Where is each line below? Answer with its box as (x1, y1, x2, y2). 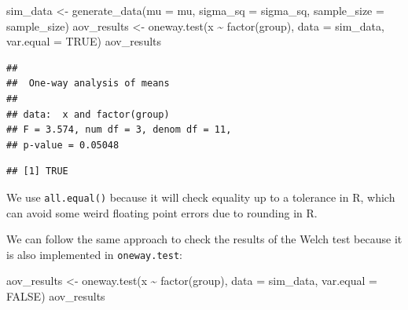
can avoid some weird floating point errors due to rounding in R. (6, 204, 318, 221)
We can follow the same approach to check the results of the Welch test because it (6, 231, 402, 247)
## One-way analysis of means (6, 78, 170, 89)
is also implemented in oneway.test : (6, 246, 182, 262)
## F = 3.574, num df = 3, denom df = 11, (6, 124, 232, 136)
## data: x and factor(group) (6, 108, 170, 120)
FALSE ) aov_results (6, 288, 105, 305)
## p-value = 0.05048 (6, 139, 119, 151)
